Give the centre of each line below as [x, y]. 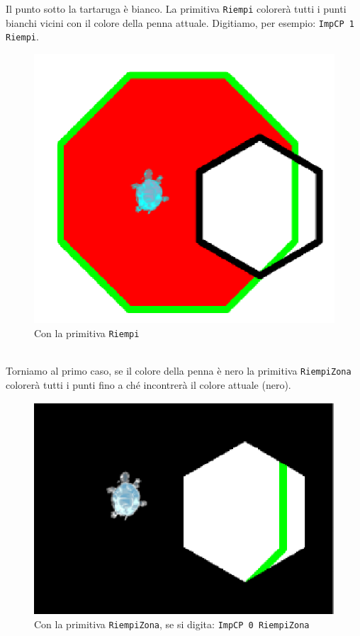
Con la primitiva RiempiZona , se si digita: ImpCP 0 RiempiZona [172, 624]
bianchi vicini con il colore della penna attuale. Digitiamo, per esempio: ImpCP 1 [180, 22]
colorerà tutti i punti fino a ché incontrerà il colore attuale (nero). [148, 384]
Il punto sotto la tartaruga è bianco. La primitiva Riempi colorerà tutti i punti [176, 8]
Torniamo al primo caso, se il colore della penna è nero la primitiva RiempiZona [179, 371]
